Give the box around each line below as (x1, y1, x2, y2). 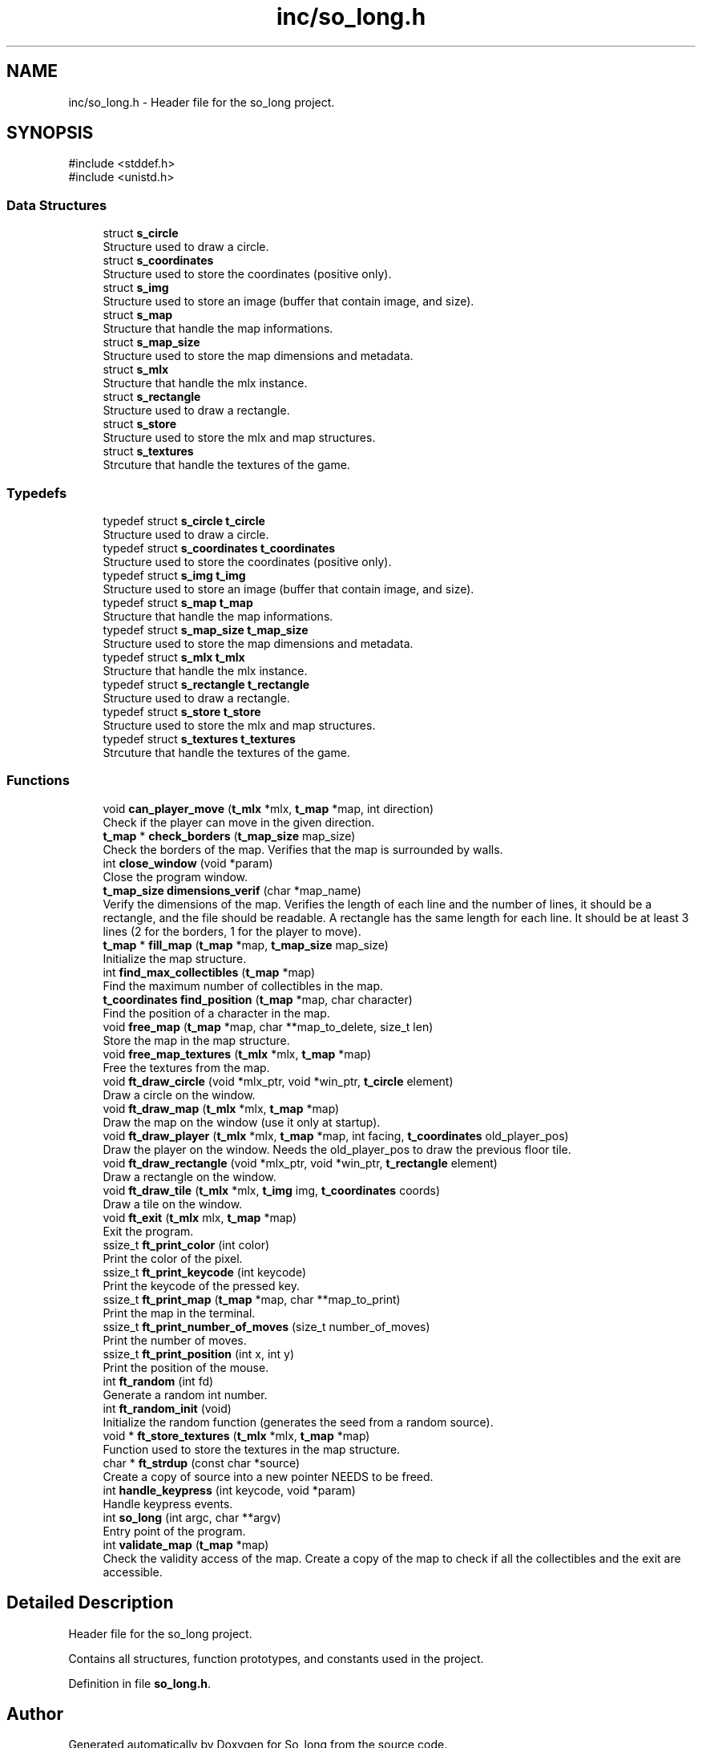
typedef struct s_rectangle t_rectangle (103, 677, 310, 691)
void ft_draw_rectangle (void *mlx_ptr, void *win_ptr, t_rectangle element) (103, 1155, 498, 1170)
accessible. (103, 1564, 163, 1579)
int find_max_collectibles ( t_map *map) (103, 965, 316, 979)
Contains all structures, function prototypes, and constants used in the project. (68, 1651, 484, 1665)
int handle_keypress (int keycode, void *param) (103, 1483, 356, 1497)
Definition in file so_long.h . (68, 1676, 212, 1690)
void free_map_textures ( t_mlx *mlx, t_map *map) (103, 1046, 372, 1061)
